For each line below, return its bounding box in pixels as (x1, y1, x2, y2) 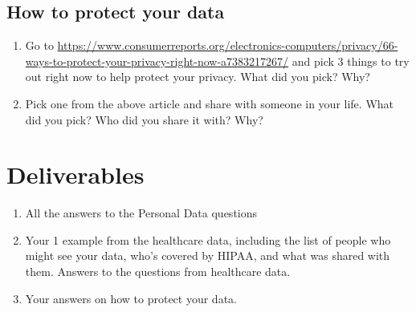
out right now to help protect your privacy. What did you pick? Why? (25, 68, 370, 85)
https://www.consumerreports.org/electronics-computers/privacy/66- (57, 37, 398, 54)
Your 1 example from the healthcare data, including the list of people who (25, 231, 391, 248)
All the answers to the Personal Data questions (25, 205, 258, 221)
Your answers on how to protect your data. (25, 290, 237, 306)
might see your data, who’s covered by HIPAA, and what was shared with (25, 247, 390, 264)
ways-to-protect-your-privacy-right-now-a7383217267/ (25, 52, 289, 69)
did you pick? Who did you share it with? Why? (25, 111, 263, 128)
